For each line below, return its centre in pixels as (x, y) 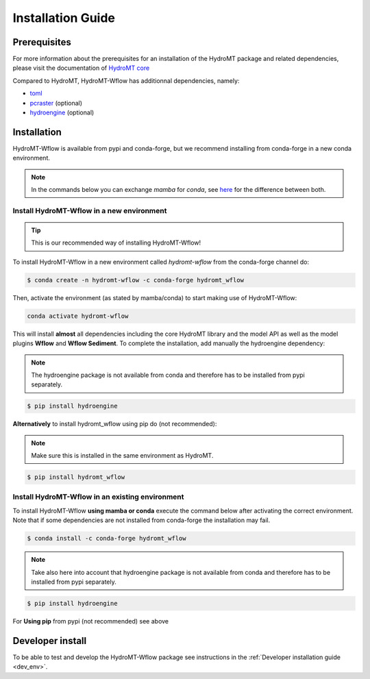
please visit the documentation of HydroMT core (81, 68)
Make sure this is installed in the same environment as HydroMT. (122, 456)
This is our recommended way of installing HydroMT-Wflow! (116, 243)
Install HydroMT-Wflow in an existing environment (98, 497)
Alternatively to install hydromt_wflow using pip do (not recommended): (115, 424)
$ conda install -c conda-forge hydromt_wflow (107, 539)
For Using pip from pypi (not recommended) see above (91, 621)
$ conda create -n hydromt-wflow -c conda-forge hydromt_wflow (136, 280)
